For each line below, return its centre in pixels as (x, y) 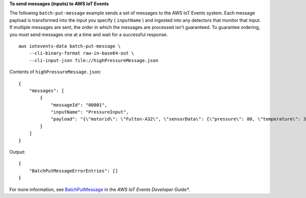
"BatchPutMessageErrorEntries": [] (73, 171)
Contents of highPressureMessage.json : (55, 72)
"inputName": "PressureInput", (90, 112)
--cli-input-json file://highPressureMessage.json (94, 60)
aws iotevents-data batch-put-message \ (70, 46)
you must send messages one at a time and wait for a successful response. (89, 34)
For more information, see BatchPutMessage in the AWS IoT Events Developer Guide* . (100, 189)
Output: (17, 152)
